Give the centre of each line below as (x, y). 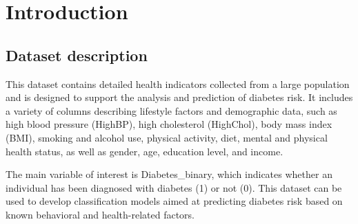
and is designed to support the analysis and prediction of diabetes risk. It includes (179, 97)
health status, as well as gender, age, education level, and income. (145, 151)
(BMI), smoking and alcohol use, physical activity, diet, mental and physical (167, 137)
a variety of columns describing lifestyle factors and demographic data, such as (171, 110)
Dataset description (77, 55)
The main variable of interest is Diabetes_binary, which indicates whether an (169, 174)
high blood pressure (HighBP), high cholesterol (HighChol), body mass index (169, 124)
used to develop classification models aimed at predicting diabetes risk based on (174, 201)
